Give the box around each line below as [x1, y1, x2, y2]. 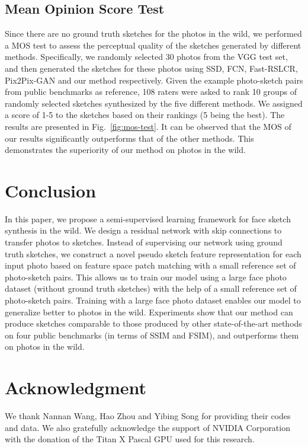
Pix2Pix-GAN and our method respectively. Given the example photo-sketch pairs [5, 74, 303, 86]
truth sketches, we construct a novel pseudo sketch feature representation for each [5, 247, 301, 260]
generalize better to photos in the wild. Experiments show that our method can [5, 305, 293, 318]
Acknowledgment [5, 375, 146, 400]
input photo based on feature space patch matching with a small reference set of [5, 259, 296, 272]
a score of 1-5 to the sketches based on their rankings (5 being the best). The [5, 108, 285, 121]
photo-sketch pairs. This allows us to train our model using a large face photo [5, 270, 287, 283]
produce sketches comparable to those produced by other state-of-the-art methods [5, 317, 302, 330]
